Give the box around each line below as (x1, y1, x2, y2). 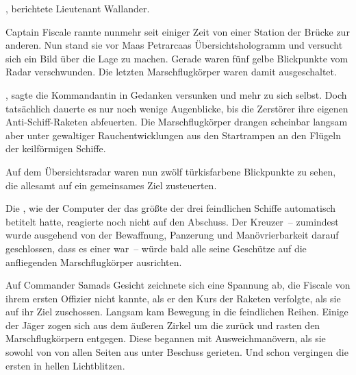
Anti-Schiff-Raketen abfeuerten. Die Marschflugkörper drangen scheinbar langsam (5, 114, 348, 129)
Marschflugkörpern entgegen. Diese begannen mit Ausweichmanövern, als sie (5, 331, 326, 346)
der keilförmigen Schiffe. (5, 141, 106, 156)
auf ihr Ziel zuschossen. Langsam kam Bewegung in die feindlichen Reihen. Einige (5, 304, 348, 319)
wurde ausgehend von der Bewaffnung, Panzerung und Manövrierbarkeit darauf (5, 228, 339, 242)
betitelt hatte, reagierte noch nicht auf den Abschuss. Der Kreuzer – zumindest (5, 214, 339, 228)
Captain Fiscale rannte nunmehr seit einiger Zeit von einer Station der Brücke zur (5, 24, 350, 38)
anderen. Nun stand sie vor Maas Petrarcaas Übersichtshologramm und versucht (5, 38, 343, 52)
